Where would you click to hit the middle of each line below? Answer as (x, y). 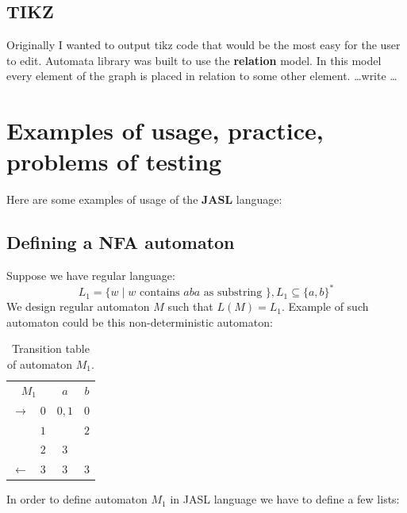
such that (190, 306)
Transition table (51, 348)
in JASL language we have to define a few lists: (285, 499)
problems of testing (114, 161)
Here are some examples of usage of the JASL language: (144, 199)
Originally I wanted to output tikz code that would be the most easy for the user (203, 45)
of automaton (40, 364)
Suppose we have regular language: (91, 276)
